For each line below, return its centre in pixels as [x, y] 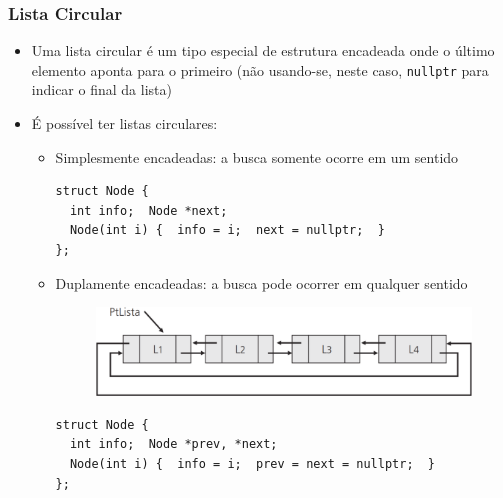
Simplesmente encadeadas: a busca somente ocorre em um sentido [257, 156]
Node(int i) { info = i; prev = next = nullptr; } [252, 463]
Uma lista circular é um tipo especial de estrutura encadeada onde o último [263, 50]
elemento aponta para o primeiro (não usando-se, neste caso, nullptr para [260, 69]
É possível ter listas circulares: [124, 123]
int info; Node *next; [148, 210]
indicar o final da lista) [101, 89]
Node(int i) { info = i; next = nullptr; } [227, 230]
